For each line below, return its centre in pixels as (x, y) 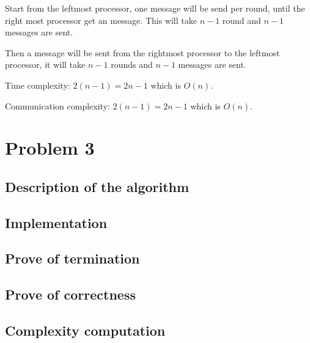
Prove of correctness (70, 294)
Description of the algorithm (97, 186)
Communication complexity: (57, 105)
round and (242, 20)
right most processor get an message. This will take (101, 20)
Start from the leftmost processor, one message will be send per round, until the (155, 8)
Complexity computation (85, 330)
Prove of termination (72, 258)
